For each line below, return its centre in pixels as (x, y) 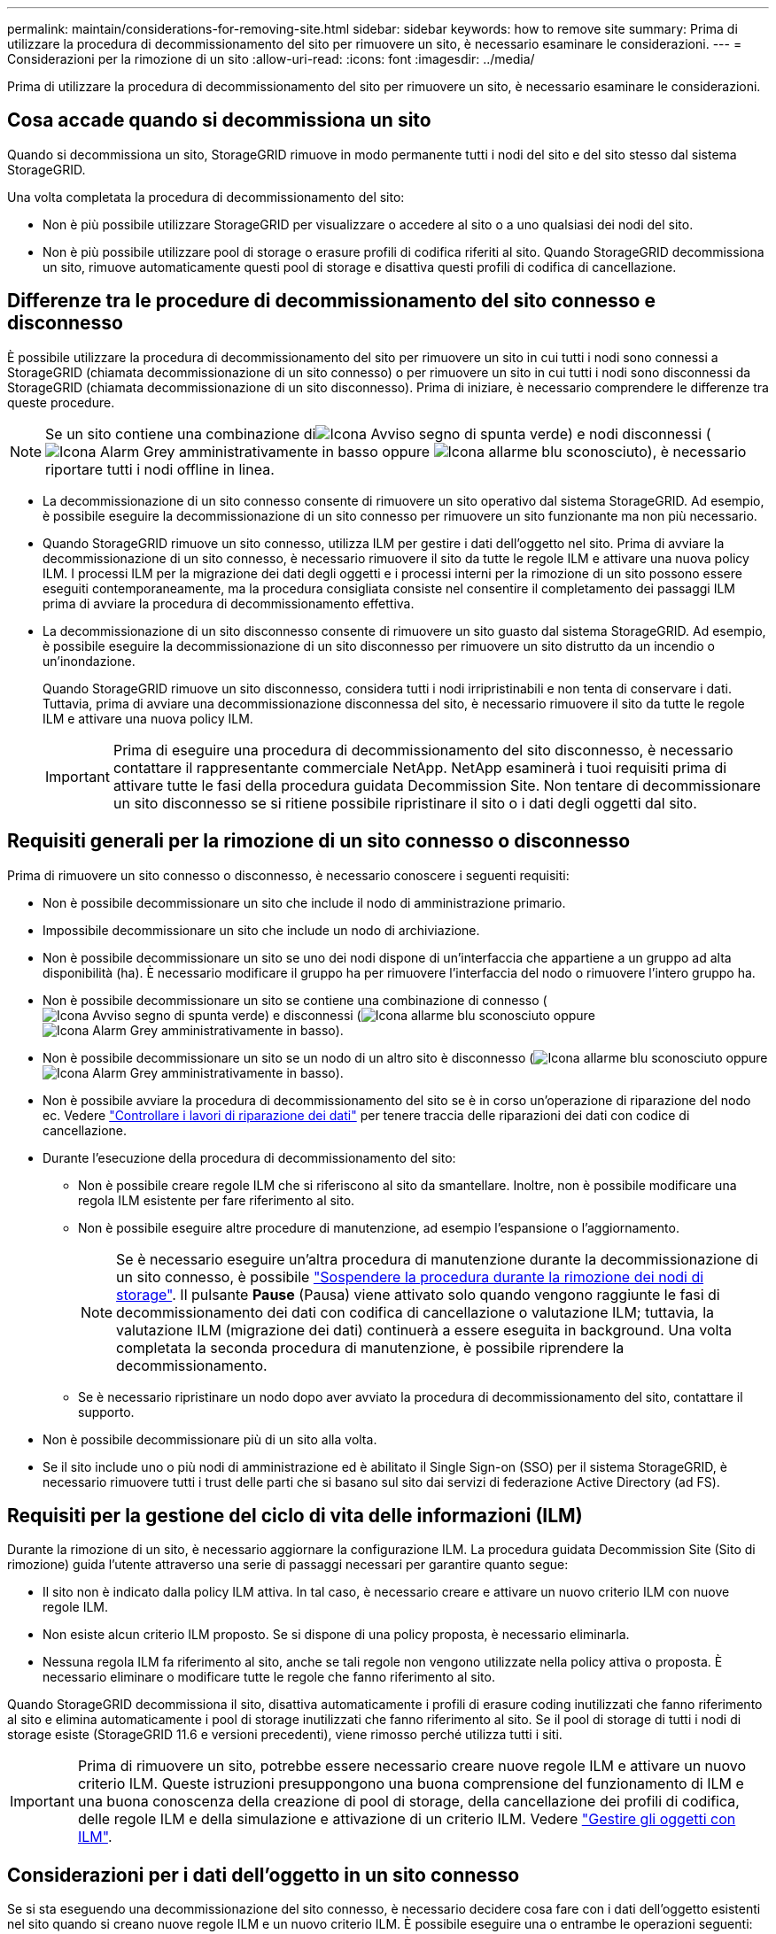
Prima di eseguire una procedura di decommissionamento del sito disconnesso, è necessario (423, 750)
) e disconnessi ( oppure (430, 1015)
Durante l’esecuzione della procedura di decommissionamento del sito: (249, 1157)
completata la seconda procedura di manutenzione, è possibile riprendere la (370, 1347)
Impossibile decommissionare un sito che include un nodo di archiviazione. (261, 930)
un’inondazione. (89, 661)
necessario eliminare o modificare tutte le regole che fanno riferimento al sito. (269, 1677)
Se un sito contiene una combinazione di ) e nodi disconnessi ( (378, 433)
